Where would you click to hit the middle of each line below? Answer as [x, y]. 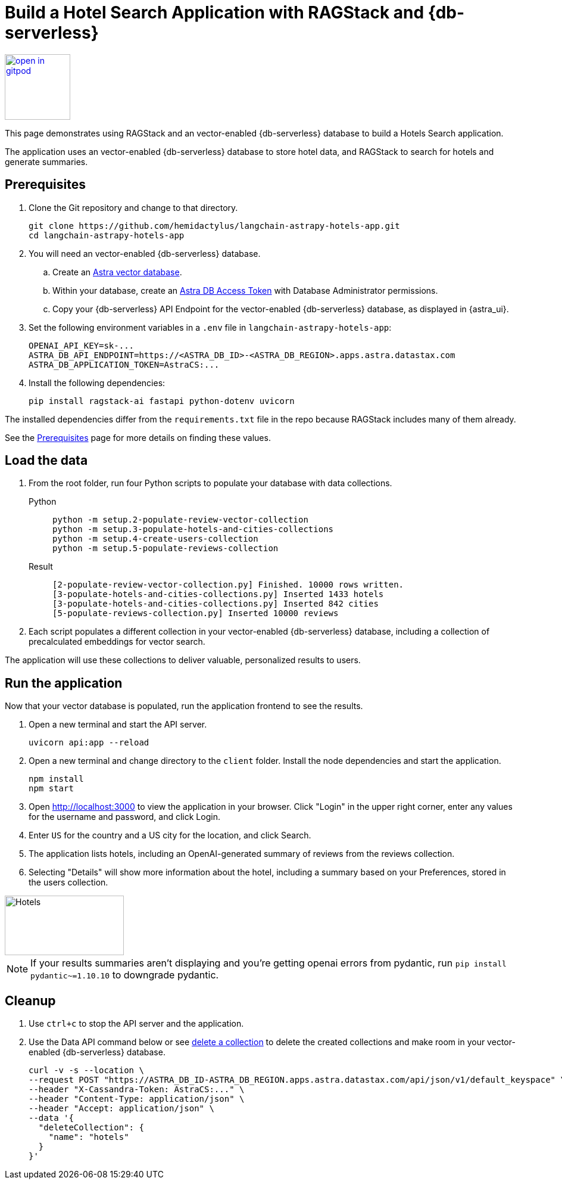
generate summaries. [46, 161]
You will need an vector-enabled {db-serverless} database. [145, 253]
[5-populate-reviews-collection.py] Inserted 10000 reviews [196, 613]
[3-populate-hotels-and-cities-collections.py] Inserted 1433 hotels [218, 594]
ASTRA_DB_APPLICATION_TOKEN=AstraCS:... [124, 364]
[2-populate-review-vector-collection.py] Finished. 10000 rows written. [228, 585]
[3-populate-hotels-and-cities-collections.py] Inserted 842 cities [216, 604]
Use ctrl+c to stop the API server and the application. [136, 1024]
